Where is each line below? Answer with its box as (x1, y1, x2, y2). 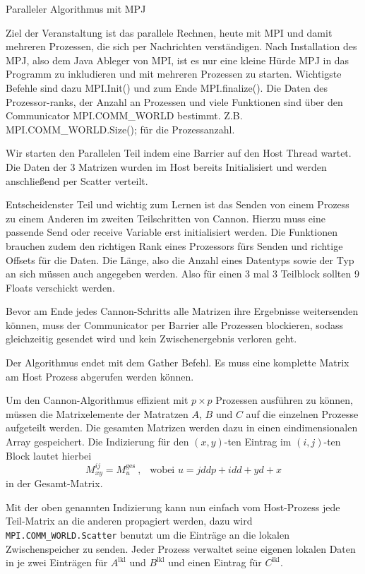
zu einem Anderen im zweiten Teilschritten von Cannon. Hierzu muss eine (6, 210, 325, 225)
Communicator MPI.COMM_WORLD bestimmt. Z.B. (6, 108, 243, 123)
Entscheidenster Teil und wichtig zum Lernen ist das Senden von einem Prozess (6, 197, 349, 212)
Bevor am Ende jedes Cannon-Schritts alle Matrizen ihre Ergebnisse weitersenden (6, 304, 359, 318)
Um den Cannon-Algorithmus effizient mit (6, 393, 189, 407)
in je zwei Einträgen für (6, 555, 108, 570)
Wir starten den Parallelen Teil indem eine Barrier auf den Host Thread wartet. (6, 145, 352, 160)
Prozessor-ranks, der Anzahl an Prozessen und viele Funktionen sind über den (6, 94, 343, 109)
